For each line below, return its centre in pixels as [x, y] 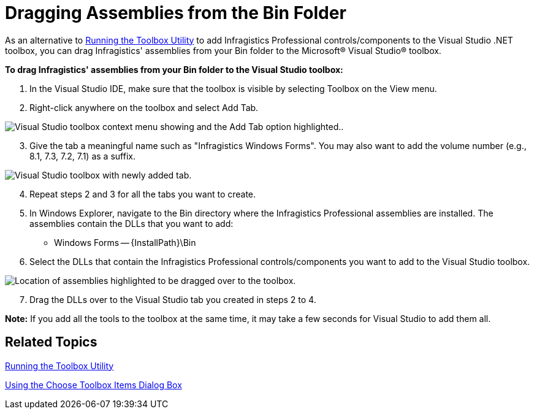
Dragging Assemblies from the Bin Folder [176, 13]
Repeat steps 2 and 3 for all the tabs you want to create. [143, 194]
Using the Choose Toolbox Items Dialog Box [93, 385]
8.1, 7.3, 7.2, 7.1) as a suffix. [82, 156]
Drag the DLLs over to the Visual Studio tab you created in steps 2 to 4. [173, 299]
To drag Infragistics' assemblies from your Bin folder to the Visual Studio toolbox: [174, 69]
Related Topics [51, 342]
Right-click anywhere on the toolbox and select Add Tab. [144, 107]
